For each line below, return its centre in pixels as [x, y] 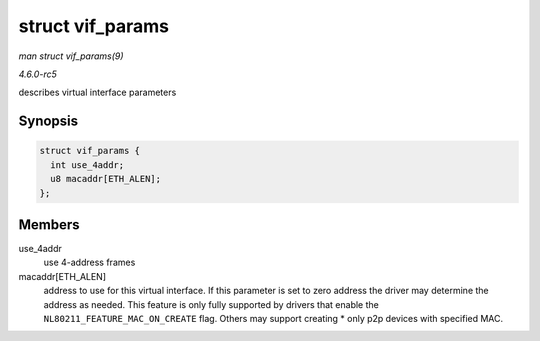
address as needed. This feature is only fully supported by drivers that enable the [211, 304]
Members [49, 224]
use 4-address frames [89, 262]
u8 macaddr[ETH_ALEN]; [106, 179]
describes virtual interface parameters [97, 92]
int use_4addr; [87, 164]
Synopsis [48, 121]
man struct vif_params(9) [71, 56]
